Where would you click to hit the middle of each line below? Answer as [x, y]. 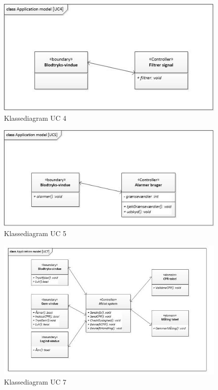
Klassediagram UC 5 [35, 233]
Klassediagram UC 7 [35, 381]
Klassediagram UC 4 [35, 118]
